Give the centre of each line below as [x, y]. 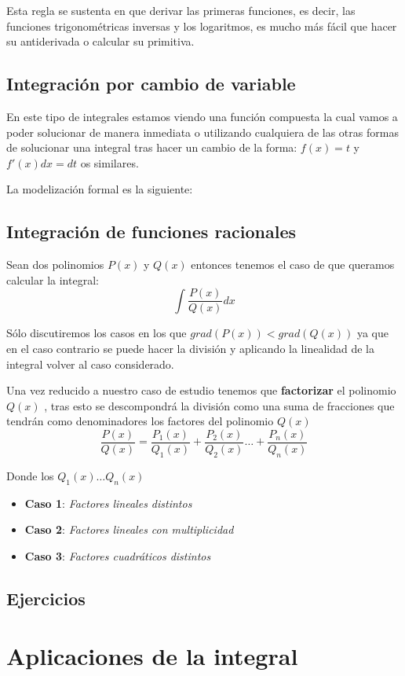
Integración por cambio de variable [151, 84]
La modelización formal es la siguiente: [100, 189]
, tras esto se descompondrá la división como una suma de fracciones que [219, 405]
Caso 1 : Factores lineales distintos [108, 503]
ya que [372, 333]
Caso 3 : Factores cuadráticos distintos [118, 555]
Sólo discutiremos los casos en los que [97, 333]
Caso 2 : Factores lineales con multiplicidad [129, 529]
